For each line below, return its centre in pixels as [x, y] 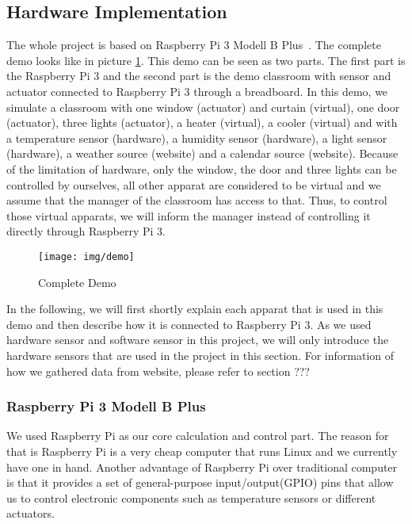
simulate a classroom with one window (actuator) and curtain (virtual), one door [203, 107]
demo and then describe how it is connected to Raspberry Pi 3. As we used [189, 324]
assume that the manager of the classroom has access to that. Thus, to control [197, 200]
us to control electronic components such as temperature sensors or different [191, 497]
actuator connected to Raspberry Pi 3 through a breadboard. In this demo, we [197, 91]
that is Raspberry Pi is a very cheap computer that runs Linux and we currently [202, 451]
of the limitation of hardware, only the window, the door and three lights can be [202, 168]
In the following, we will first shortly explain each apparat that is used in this [195, 309]
